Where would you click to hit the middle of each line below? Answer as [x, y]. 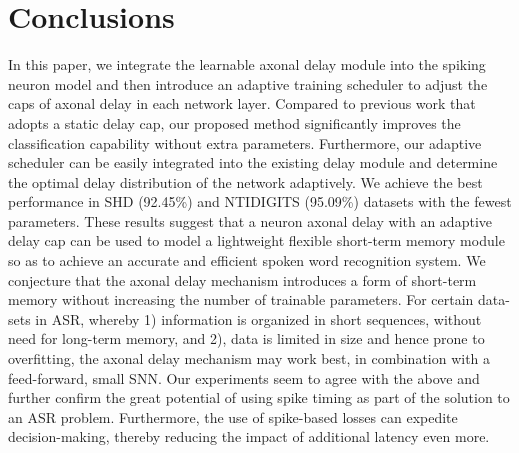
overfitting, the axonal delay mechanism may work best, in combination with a [249, 358]
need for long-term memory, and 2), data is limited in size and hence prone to [246, 338]
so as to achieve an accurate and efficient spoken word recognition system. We [247, 260]
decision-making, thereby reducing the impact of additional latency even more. [249, 436]
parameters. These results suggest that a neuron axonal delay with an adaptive [250, 220]
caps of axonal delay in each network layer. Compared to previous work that [242, 103]
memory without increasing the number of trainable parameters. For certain [241, 299]
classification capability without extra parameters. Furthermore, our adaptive [245, 142]
